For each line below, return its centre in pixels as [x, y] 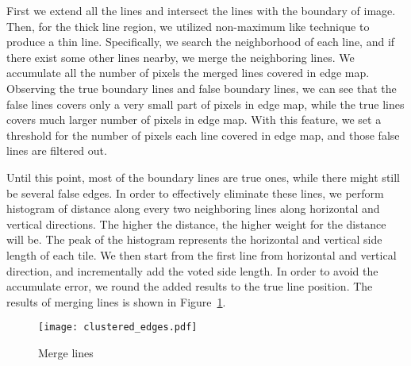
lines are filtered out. [57, 150]
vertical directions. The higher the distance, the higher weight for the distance [196, 223]
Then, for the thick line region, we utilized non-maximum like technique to [188, 26]
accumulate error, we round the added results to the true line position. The [190, 286]
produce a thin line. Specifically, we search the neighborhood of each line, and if [201, 42]
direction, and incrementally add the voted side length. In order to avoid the [192, 270]
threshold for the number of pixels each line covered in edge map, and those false [203, 135]
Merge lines [66, 352]
